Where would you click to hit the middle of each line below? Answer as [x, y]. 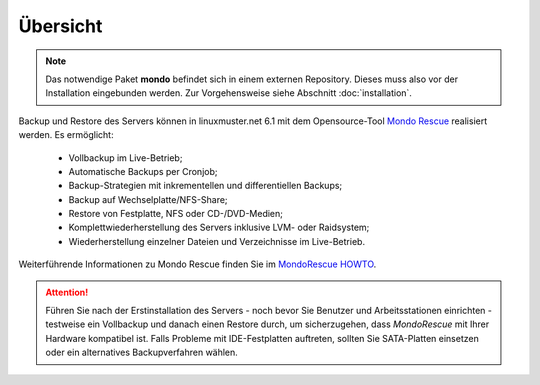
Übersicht [60, 26]
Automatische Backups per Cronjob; [143, 171]
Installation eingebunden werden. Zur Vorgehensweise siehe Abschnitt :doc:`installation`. [228, 93]
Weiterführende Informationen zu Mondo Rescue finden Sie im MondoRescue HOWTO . [197, 264]
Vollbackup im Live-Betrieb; [125, 157]
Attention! [67, 292]
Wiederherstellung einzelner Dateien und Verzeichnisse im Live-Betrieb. [216, 241]
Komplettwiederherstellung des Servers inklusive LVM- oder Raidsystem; [219, 227]
